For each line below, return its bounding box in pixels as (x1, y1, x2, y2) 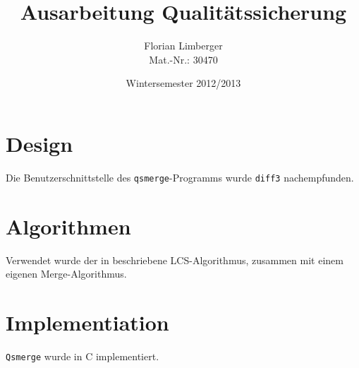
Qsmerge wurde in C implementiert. (6, 348, 159, 363)
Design (6, 129, 73, 158)
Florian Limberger (144, 38, 223, 53)
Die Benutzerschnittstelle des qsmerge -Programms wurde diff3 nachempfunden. (6, 170, 354, 184)
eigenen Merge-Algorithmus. (6, 266, 127, 281)
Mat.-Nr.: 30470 (149, 52, 218, 66)
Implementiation (6, 308, 169, 336)
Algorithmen (6, 211, 131, 240)
